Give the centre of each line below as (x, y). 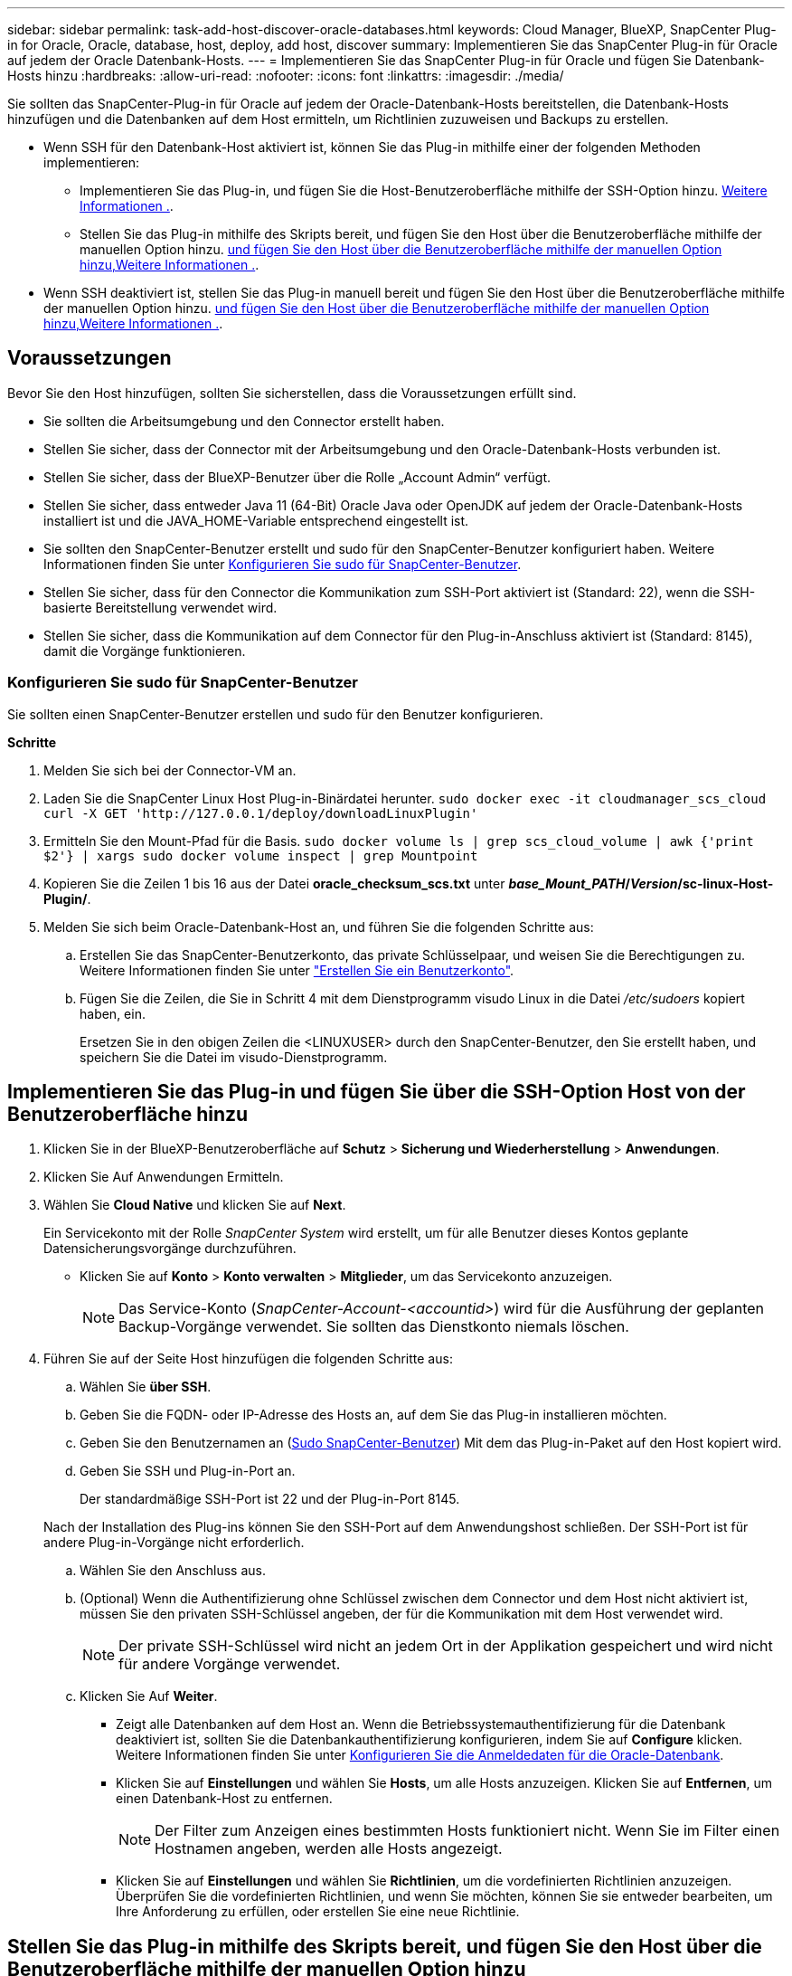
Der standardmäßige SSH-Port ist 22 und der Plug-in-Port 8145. (270, 1499)
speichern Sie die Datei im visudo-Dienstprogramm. (234, 1057)
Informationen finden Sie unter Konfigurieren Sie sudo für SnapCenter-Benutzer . (283, 564)
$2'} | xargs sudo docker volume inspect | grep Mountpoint (261, 855)
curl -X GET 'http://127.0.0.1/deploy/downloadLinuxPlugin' (261, 813)
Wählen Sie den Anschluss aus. (173, 1571)
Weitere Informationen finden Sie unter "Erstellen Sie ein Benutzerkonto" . (297, 970)
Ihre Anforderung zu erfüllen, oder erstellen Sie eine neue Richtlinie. (318, 1912)
